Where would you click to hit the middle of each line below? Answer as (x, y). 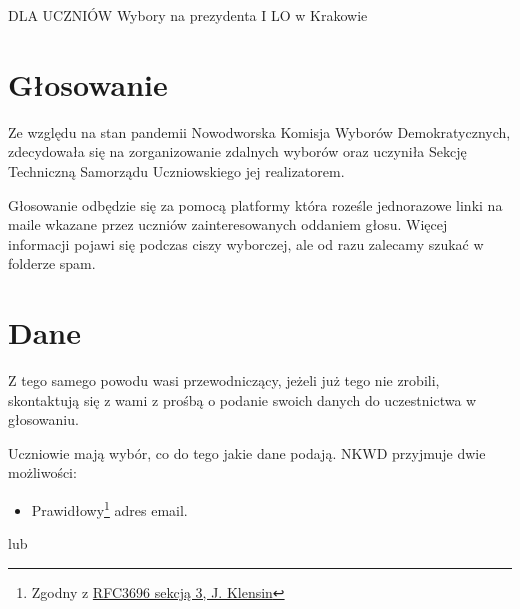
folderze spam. (52, 263)
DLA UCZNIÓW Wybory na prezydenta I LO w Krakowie (188, 15)
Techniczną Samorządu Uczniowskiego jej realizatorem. (176, 170)
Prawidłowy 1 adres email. (109, 508)
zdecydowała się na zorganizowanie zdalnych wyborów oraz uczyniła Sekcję (237, 151)
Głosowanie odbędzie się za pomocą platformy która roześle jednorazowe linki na (255, 204)
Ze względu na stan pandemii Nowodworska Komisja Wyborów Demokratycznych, (259, 131)
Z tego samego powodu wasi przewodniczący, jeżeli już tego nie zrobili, (224, 380)
